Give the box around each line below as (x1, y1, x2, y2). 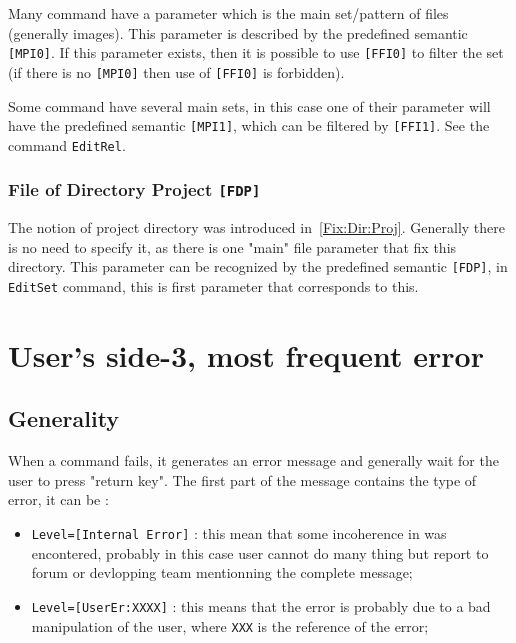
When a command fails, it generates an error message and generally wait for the (8, 450, 499, 471)
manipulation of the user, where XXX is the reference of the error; (31, 615, 429, 636)
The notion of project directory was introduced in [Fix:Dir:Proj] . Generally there (8, 217, 506, 238)
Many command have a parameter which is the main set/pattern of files (8, 3, 449, 23)
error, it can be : (8, 489, 109, 510)
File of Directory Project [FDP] (8, 177, 261, 202)
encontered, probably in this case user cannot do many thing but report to (31, 542, 489, 563)
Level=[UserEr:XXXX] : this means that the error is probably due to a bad (31, 595, 491, 616)
